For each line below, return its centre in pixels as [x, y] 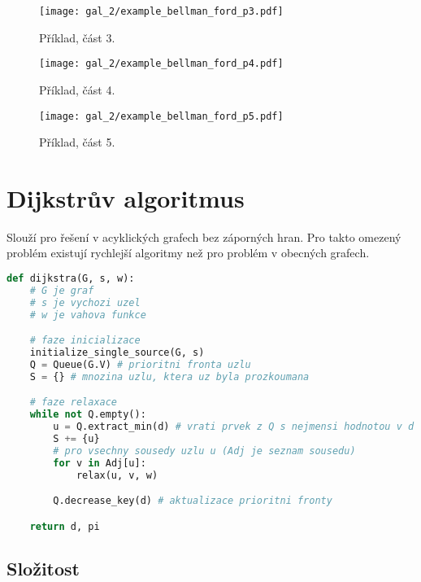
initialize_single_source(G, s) [117, 353]
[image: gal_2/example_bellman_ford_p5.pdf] [161, 116]
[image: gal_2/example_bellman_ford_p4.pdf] [161, 64]
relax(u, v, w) [117, 475]
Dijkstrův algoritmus [126, 197]
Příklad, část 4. [77, 89]
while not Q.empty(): [88, 415]
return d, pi [65, 526]
